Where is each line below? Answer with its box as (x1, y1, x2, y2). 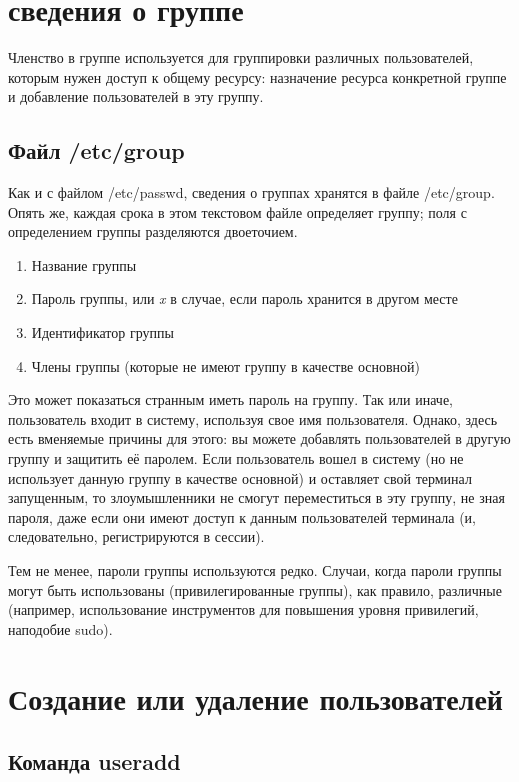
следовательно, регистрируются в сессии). (8, 526, 265, 547)
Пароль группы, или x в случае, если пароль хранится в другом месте (31, 288, 458, 309)
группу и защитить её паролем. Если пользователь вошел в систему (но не (8, 448, 464, 469)
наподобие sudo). (8, 618, 113, 639)
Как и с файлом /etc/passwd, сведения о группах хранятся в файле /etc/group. (8, 182, 495, 203)
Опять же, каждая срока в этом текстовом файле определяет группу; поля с (8, 201, 467, 222)
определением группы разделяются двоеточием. (8, 221, 298, 242)
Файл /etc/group (8, 135, 185, 166)
